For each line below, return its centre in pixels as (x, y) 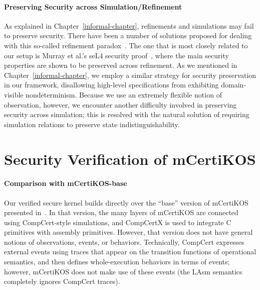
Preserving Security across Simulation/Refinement (93, 6)
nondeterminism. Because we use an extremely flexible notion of (124, 94)
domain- (234, 85)
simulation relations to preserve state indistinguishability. (92, 124)
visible (14, 94)
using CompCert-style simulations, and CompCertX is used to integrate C (118, 222)
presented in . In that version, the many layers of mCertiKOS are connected (121, 212)
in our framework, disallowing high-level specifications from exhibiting (111, 85)
